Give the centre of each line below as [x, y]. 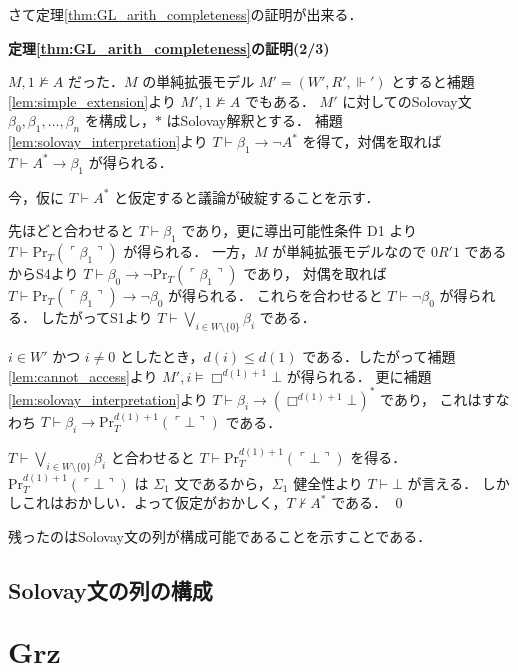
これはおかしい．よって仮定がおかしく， [154, 502]
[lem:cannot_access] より [83, 375]
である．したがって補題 [379, 355]
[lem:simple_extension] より [92, 100]
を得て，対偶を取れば [372, 141]
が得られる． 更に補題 [359, 375]
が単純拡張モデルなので [349, 251]
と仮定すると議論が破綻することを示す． [247, 196]
